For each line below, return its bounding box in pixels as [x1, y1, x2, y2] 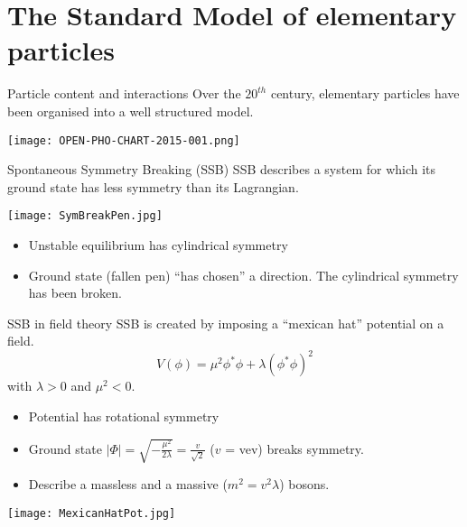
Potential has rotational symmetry [28, 407, 219, 426]
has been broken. [28, 283, 122, 302]
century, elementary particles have [270, 84, 460, 103]
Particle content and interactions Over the [7, 84, 241, 103]
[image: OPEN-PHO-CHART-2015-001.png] [7, 134, 240, 147]
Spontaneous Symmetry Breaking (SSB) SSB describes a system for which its [7, 160, 436, 179]
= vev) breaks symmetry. [225, 439, 364, 458]
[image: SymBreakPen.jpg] [7, 209, 163, 223]
